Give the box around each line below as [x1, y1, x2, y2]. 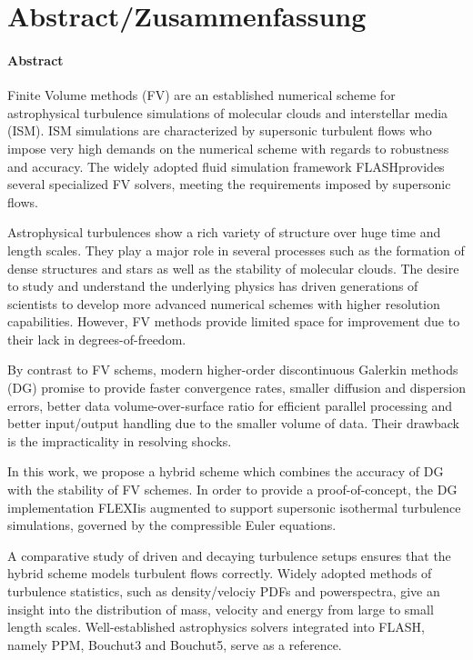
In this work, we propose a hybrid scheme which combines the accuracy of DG [7, 462, 444, 481]
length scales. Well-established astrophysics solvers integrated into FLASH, [7, 617, 425, 636]
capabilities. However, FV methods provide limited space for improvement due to [7, 312, 460, 331]
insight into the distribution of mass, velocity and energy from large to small [7, 599, 434, 618]
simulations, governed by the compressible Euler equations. [7, 515, 337, 535]
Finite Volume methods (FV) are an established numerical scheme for [7, 85, 396, 105]
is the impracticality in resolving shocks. [7, 431, 232, 450]
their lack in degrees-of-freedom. [7, 329, 186, 348]
